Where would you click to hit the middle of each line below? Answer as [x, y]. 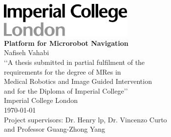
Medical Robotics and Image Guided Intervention [78, 81]
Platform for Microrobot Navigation [66, 43]
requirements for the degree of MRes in [63, 71]
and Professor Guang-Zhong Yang [55, 129]
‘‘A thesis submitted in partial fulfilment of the [75, 62]
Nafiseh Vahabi [27, 52]
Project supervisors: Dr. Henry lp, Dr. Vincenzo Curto [85, 119]
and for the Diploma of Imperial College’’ [66, 90]
